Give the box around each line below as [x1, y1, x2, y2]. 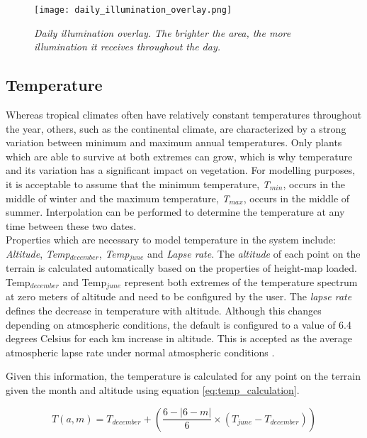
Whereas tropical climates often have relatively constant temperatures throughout [6, 107, 362, 122]
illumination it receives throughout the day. [34, 39, 221, 54]
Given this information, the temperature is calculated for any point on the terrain [6, 368, 361, 383]
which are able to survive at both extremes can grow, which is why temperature [6, 148, 353, 163]
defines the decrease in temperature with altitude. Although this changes [6, 303, 322, 318]
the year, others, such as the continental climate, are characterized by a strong [6, 121, 346, 136]
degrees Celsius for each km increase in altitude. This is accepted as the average [6, 331, 353, 346]
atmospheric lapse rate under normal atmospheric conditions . [6, 344, 275, 359]
